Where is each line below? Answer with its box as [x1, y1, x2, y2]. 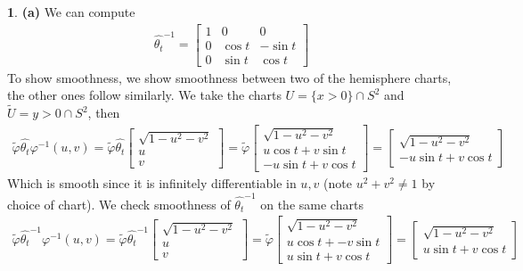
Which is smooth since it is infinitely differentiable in [7, 174, 297, 193]
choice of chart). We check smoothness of [7, 194, 231, 213]
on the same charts [260, 194, 364, 213]
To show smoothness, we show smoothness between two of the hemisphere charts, [7, 68, 452, 86]
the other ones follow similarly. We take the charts [7, 86, 282, 104]
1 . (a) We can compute [7, 3, 135, 21]
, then [87, 103, 120, 122]
